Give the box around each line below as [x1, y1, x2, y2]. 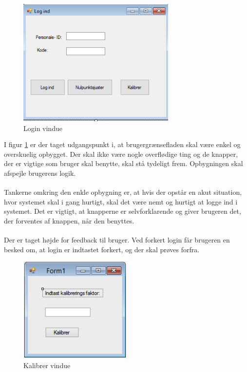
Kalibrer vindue [23, 360, 71, 370]
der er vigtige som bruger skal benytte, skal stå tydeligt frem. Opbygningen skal [4, 158, 243, 168]
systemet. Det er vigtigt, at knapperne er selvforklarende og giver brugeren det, [4, 206, 241, 216]
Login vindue [23, 123, 62, 133]
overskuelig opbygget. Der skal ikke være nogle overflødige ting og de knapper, [4, 149, 238, 159]
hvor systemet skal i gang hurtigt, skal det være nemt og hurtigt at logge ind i [4, 196, 238, 206]
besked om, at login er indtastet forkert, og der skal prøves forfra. [4, 244, 200, 254]
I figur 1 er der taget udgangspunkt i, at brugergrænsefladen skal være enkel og [4, 139, 241, 149]
